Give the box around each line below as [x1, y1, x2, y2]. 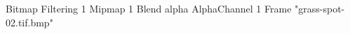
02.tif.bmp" [6, 15, 53, 29]
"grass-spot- [295, 1, 345, 15]
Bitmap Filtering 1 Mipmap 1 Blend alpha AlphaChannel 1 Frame [6, 1, 292, 15]
